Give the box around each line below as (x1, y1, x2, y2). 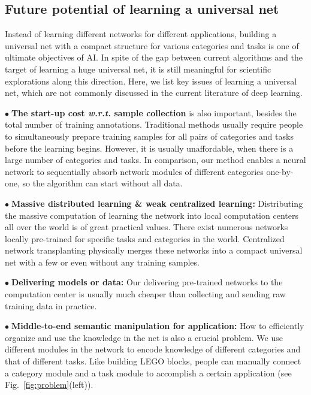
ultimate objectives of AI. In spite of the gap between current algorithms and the (5, 51, 303, 64)
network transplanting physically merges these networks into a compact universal (5, 244, 303, 257)
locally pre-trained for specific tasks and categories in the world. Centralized (5, 232, 285, 245)
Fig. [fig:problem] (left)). (5, 378, 93, 391)
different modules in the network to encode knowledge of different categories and (5, 343, 301, 355)
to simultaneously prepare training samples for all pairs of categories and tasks (5, 129, 294, 142)
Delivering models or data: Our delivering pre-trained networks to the (11, 276, 283, 288)
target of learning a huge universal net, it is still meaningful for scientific (5, 62, 271, 75)
